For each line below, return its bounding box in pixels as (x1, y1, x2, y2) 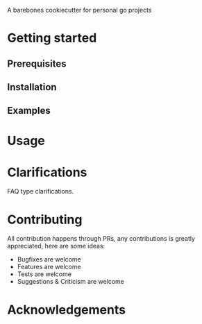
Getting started (7, 31, 97, 46)
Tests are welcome (17, 270, 71, 278)
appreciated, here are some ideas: (7, 242, 106, 250)
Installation (7, 81, 57, 93)
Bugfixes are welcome (17, 255, 81, 264)
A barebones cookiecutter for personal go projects (7, 6, 152, 14)
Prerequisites (7, 58, 67, 69)
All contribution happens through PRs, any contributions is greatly (7, 235, 196, 243)
